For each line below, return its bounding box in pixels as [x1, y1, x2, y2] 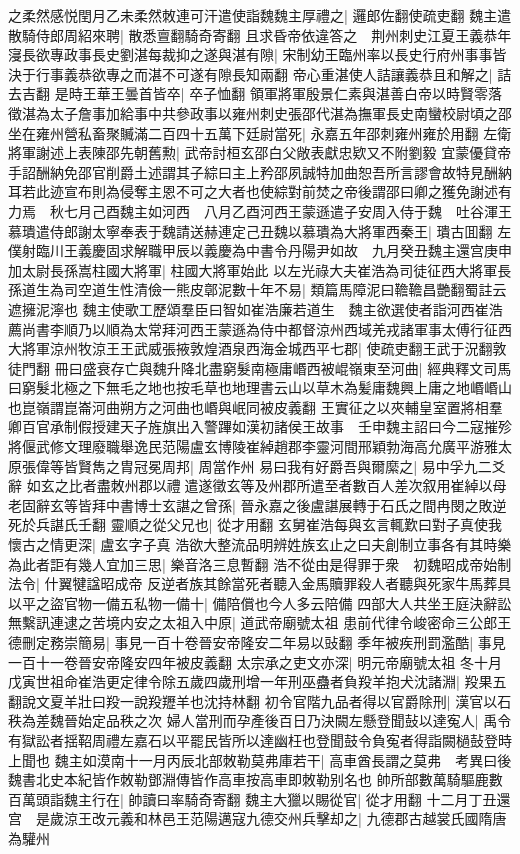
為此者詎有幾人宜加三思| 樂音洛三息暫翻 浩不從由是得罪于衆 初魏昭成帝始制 [8, 553, 512, 574]
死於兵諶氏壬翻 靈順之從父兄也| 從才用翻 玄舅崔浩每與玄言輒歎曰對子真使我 [8, 514, 502, 535]
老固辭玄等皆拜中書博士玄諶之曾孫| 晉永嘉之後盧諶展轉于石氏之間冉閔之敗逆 [8, 494, 507, 515]
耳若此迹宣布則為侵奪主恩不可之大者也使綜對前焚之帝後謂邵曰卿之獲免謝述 [8, 181, 498, 202]
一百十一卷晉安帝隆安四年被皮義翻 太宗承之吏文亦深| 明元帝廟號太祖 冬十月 [8, 651, 502, 672]
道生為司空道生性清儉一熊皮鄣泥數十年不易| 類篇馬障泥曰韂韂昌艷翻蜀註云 [21, 279, 507, 300]
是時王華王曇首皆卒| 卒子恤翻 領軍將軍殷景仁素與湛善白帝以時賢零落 [54, 83, 502, 104]
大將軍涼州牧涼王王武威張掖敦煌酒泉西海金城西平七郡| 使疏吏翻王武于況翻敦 [8, 338, 507, 359]
